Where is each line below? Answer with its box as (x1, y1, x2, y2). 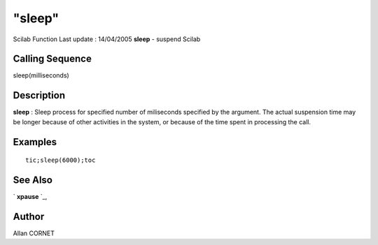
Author (13, 210, 45, 223)
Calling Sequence (13, 53, 92, 65)
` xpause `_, (13, 193, 48, 201)
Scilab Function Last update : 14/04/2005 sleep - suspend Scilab (13, 35, 201, 43)
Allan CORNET (13, 229, 55, 237)
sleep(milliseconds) (13, 71, 69, 80)
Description (13, 89, 66, 101)
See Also (13, 174, 52, 186)
